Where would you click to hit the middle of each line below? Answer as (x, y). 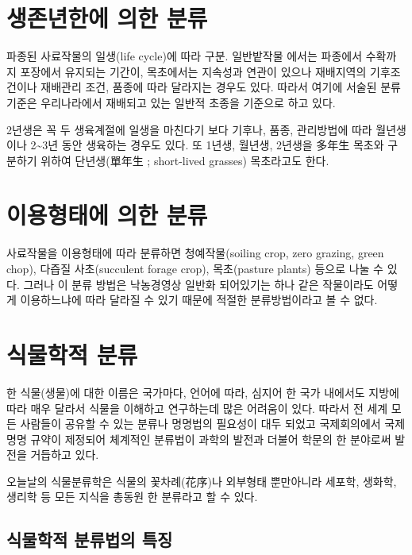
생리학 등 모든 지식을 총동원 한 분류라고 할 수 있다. (132, 497)
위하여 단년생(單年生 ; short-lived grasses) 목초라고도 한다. (185, 160)
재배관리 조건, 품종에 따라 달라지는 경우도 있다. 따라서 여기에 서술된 (209, 87)
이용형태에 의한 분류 (107, 215)
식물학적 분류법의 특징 (90, 540)
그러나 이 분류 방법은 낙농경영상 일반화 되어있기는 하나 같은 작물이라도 (198, 284)
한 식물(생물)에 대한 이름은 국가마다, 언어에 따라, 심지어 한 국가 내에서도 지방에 (203, 392)
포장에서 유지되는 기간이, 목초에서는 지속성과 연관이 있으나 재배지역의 (193, 71)
